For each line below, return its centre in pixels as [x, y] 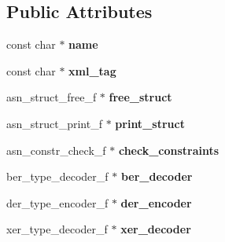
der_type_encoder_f [57, 202]
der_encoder [156, 202]
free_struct [140, 97]
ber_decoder [157, 176]
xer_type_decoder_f [57, 229]
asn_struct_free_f [52, 97]
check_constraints [169, 150]
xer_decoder [156, 229]
